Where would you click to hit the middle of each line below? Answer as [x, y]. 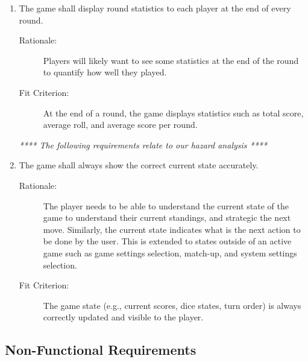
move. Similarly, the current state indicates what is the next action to [172, 229]
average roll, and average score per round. [120, 125]
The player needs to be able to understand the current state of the [166, 205]
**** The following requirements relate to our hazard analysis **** [143, 144]
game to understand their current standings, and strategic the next [167, 218]
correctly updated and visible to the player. [123, 317]
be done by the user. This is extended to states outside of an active [167, 241]
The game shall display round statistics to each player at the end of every [155, 8]
